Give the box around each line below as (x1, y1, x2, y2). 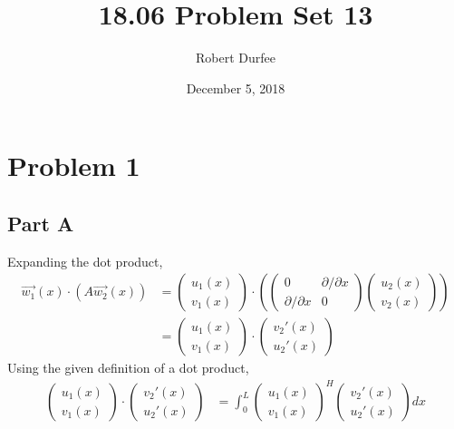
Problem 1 (7, 147, 140, 184)
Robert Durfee (196, 48, 275, 67)
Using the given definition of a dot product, (7, 358, 249, 377)
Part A (7, 209, 74, 237)
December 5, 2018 (186, 78, 285, 97)
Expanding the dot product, (7, 251, 163, 270)
